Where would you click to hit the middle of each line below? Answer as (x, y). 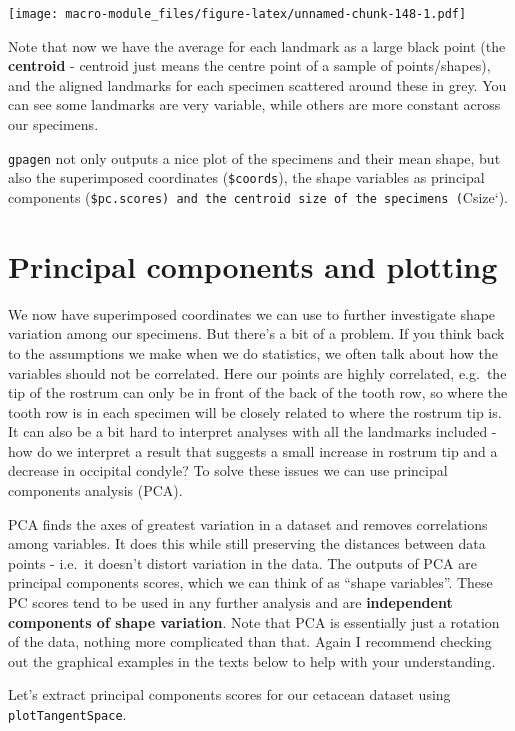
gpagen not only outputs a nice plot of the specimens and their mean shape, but (254, 157)
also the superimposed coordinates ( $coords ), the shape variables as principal (246, 177)
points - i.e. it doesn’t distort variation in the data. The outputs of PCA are (242, 562)
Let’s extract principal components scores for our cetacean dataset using (229, 694)
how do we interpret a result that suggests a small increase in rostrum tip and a (253, 450)
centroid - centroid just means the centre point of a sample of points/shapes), (249, 65)
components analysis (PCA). (95, 490)
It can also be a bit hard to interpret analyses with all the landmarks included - (252, 431)
